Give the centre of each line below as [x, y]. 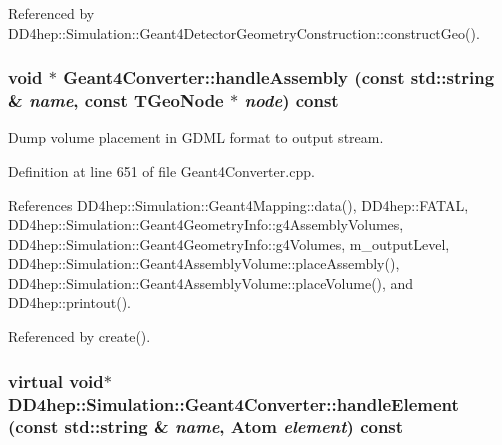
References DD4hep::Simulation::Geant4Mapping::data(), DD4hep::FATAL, [238, 204]
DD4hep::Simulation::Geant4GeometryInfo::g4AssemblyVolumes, [206, 224]
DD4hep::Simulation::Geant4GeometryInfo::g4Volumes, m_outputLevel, [229, 243]
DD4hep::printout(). [69, 302]
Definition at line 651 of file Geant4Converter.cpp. [161, 170]
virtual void [56, 380]
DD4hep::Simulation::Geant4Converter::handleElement [233, 403]
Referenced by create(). [79, 336]
